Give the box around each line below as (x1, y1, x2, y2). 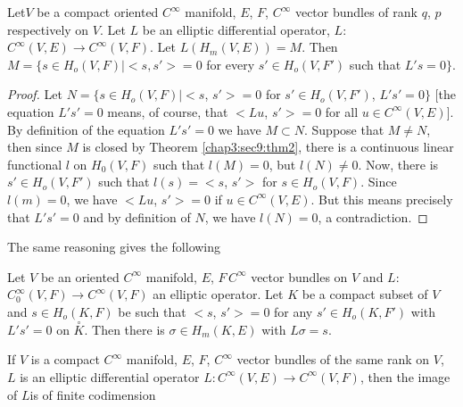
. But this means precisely (310, 189, 453, 208)
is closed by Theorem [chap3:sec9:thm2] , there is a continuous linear (82, 137, 454, 156)
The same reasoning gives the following (7, 237, 221, 256)
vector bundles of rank (294, 3, 418, 21)
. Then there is (84, 320, 165, 338)
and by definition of (83, 207, 191, 226)
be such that (118, 302, 186, 320)
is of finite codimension (29, 385, 156, 403)
